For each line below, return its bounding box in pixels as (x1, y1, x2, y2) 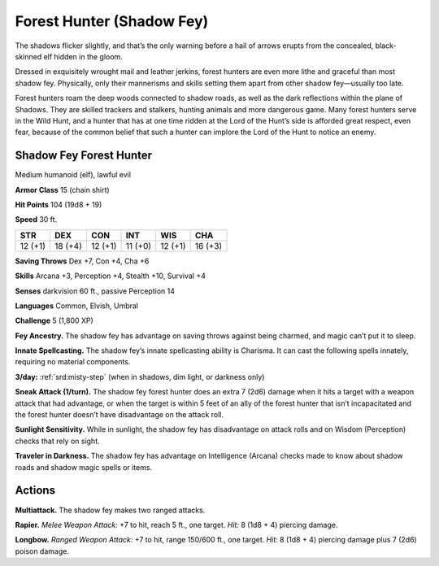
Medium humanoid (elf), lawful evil (15, 170, 132, 180)
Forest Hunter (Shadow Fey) (15, 12, 209, 30)
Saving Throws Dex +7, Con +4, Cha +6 (15, 256, 150, 266)
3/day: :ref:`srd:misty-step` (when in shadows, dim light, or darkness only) (15, 372, 265, 381)
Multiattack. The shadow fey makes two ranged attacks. (15, 505, 206, 515)
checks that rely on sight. (15, 436, 101, 446)
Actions (15, 484, 56, 498)
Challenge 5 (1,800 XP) (15, 316, 93, 325)
